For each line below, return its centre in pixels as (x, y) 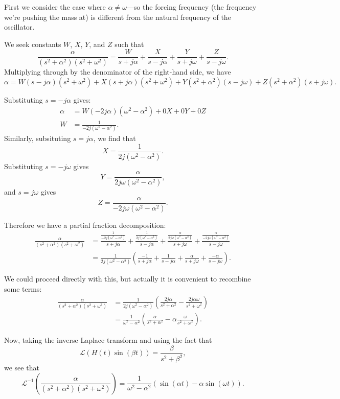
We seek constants (33, 44)
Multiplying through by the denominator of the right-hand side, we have (118, 72)
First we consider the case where (55, 7)
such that (129, 44)
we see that (22, 368)
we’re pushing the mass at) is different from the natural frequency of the (118, 17)
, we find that (115, 138)
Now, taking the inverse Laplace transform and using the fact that (108, 340)
